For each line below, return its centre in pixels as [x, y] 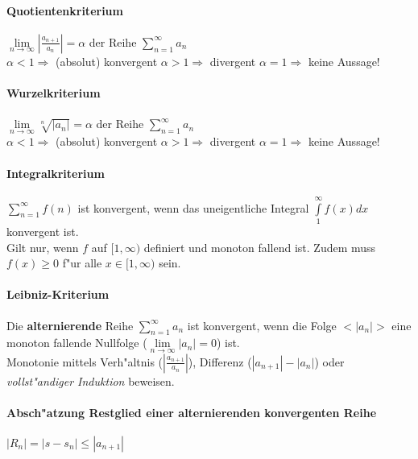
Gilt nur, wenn [43, 247]
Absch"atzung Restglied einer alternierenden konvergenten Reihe [192, 412]
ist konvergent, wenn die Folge [262, 325]
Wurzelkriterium [54, 92]
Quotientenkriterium [65, 10]
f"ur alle [82, 263]
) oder [329, 361]
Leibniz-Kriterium [58, 294]
